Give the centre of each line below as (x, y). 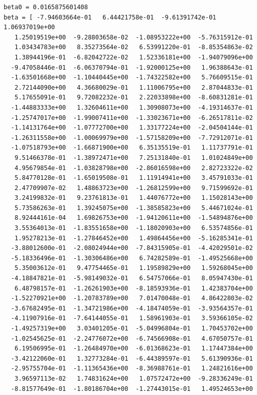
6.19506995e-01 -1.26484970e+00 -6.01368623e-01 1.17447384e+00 (134, 349)
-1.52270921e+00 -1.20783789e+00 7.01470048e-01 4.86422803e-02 (132, 298)
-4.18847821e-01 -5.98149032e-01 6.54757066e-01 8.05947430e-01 (132, 278)
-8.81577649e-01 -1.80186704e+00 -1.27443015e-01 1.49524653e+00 (132, 389)
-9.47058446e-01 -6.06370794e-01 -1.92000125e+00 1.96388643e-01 (132, 67)
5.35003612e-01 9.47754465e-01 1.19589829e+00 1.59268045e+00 (134, 268)
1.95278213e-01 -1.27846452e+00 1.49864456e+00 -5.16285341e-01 (134, 238)
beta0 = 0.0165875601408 (46, 7)
